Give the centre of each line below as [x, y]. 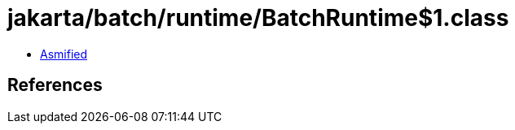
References [55, 85]
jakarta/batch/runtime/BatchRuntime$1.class [258, 18]
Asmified [64, 54]
